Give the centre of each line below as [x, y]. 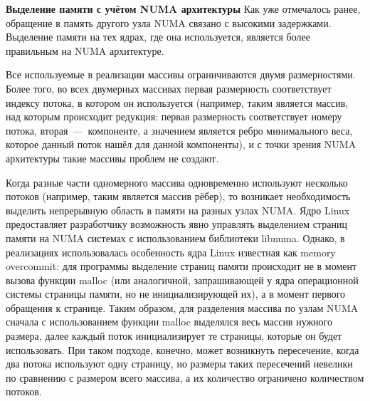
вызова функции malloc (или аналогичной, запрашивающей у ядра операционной [182, 280]
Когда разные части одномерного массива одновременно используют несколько [177, 182]
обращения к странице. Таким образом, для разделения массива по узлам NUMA [182, 307]
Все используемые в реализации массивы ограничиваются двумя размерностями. [181, 74]
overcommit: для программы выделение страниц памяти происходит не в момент [181, 266]
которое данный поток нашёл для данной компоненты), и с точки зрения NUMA [181, 144]
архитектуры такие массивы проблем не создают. [112, 158]
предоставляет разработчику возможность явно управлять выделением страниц [177, 224]
